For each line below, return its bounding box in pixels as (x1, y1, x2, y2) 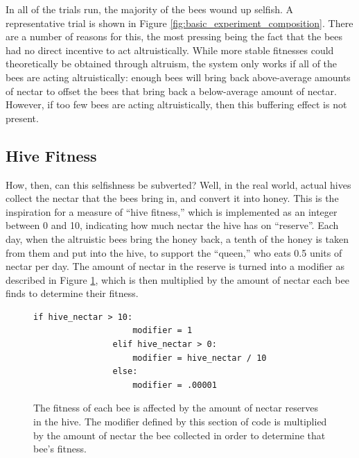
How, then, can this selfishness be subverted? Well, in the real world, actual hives (6, 177, 351, 192)
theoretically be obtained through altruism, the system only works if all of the (6, 56, 338, 71)
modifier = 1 (132, 325, 193, 336)
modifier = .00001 (132, 380, 217, 390)
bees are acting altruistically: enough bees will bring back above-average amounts (6, 69, 351, 84)
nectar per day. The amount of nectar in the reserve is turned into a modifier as (6, 259, 344, 273)
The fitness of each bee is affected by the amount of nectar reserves (33, 400, 319, 415)
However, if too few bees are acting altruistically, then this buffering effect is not (6, 97, 347, 112)
